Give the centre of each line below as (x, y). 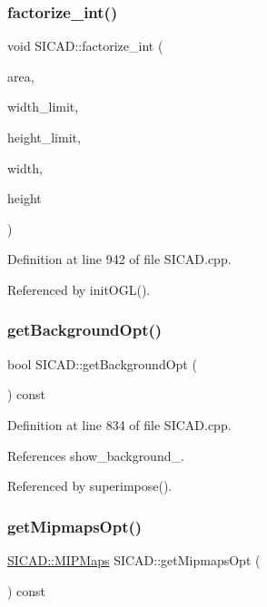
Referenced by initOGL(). (79, 289)
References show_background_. (96, 455)
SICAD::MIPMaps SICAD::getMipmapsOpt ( (134, 559)
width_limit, (43, 107)
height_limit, (44, 137)
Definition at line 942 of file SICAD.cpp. (119, 259)
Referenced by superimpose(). (90, 486)
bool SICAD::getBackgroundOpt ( (102, 363)
